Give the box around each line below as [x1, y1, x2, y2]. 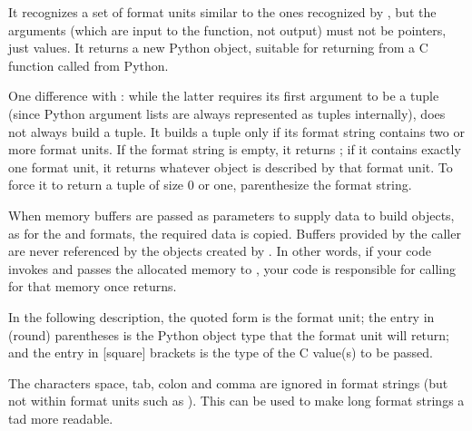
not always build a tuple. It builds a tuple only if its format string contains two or [8, 122, 465, 141]
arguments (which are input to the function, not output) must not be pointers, [8, 20, 447, 39]
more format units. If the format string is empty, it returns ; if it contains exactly [8, 140, 461, 159]
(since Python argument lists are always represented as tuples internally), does [8, 103, 446, 122]
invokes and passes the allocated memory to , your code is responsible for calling [8, 259, 456, 278]
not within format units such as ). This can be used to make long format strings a [8, 391, 465, 410]
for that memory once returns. [8, 277, 177, 296]
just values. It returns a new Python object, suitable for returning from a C [8, 38, 428, 57]
